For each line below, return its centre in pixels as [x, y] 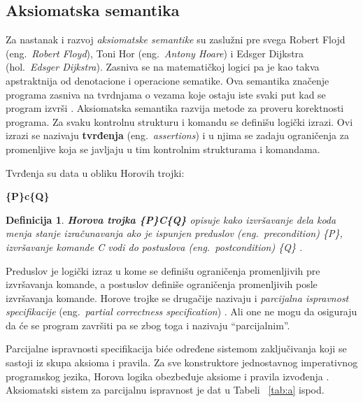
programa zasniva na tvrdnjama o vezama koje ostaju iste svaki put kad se [166, 94]
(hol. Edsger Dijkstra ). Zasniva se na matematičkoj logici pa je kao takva [163, 67]
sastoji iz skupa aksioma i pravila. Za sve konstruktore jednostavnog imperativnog [182, 362]
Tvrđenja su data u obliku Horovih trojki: [95, 172]
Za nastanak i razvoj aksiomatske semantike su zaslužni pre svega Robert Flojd [176, 40]
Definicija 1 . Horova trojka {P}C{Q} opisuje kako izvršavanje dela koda [171, 219]
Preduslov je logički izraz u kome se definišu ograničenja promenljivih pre [163, 270]
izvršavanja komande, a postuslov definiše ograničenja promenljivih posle [162, 284]
